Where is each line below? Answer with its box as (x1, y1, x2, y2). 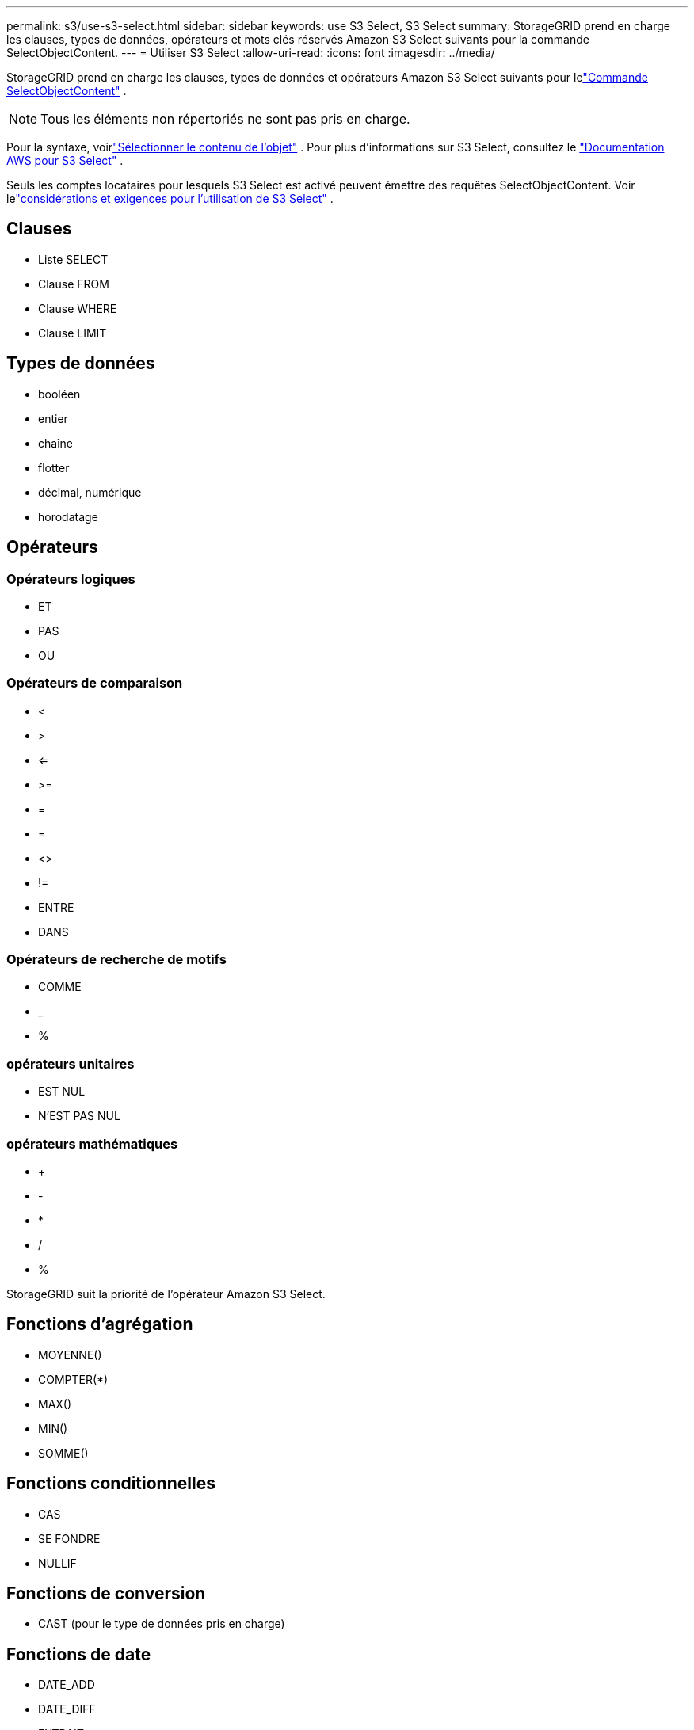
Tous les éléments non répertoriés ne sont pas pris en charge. (40, 111, 410, 127)
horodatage (38, 509, 98, 524)
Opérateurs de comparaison (6, 675, 183, 692)
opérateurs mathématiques (6, 1135, 178, 1152)
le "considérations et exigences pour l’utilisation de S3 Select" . (6, 192, 334, 205)
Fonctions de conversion (6, 1583, 206, 1604)
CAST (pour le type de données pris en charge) (38, 1617, 285, 1631)
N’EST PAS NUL (38, 1109, 120, 1123)
